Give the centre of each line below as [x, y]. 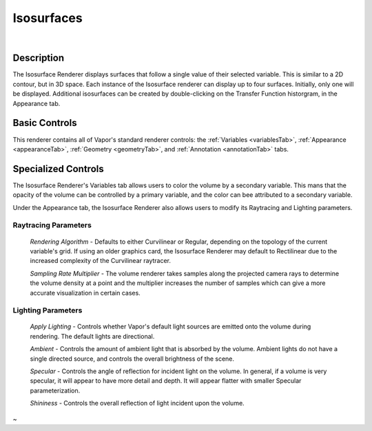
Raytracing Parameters [52, 225]
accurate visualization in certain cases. [85, 293]
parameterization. [55, 390]
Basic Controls [45, 123]
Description [39, 58]
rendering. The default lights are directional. [92, 336]
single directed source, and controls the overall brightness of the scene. [132, 359]
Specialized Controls [58, 169]
